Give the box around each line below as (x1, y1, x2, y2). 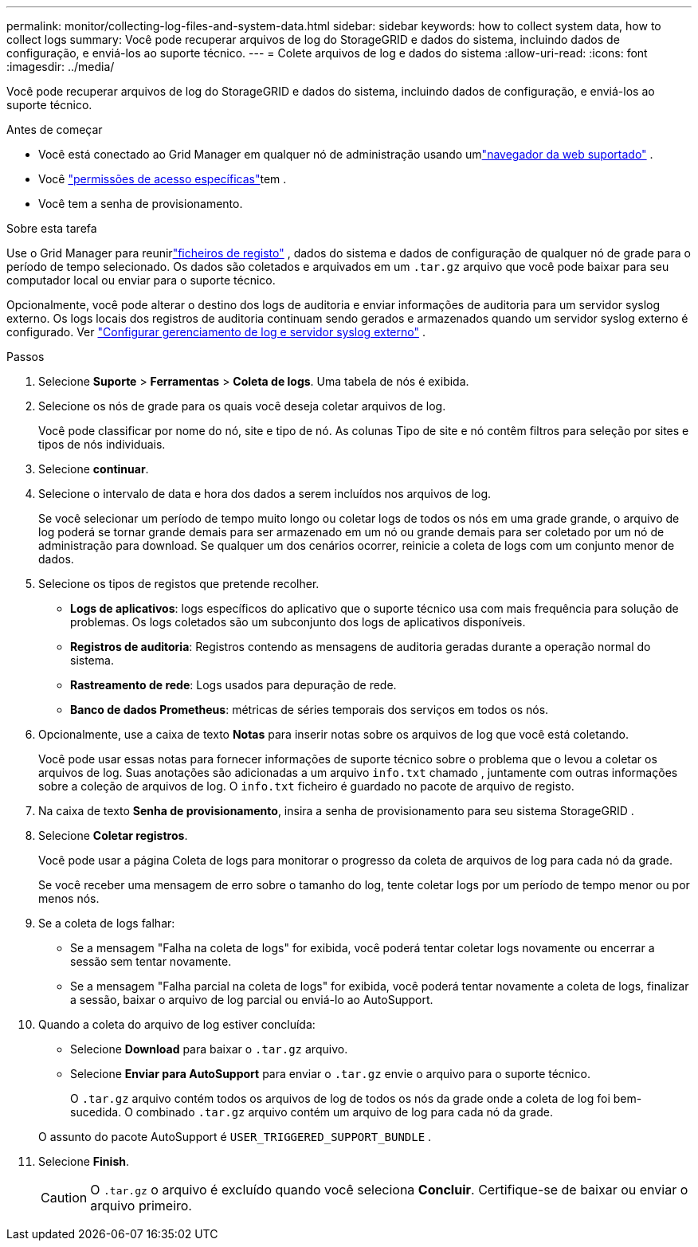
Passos (6, 350, 45, 363)
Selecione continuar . (38, 462, 149, 476)
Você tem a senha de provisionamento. (38, 197, 243, 210)
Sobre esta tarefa (6, 222, 97, 235)
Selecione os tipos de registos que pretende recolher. (38, 577, 320, 590)
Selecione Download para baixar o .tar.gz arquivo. (70, 1042, 348, 1056)
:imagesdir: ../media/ (6, 60, 115, 73)
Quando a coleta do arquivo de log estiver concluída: (38, 1018, 316, 1031)
